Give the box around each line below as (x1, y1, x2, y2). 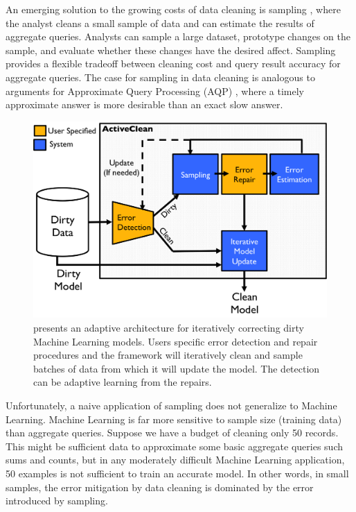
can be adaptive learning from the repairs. (33, 375, 212, 389)
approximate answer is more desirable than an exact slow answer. (6, 97, 283, 112)
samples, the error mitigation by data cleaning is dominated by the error (6, 479, 314, 494)
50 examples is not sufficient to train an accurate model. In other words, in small (6, 466, 349, 480)
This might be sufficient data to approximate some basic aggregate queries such (6, 438, 344, 453)
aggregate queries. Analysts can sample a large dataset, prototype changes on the (6, 29, 350, 44)
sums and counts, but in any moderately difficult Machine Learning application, (6, 452, 345, 467)
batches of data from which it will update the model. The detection (33, 361, 320, 375)
